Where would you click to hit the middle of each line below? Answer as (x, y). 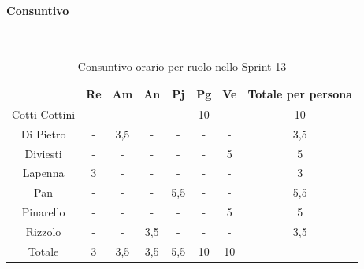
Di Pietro (43, 133)
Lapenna (43, 173)
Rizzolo (43, 231)
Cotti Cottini (44, 114)
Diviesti (43, 153)
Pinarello (43, 212)
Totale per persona (300, 93)
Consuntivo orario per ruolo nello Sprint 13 (182, 66)
